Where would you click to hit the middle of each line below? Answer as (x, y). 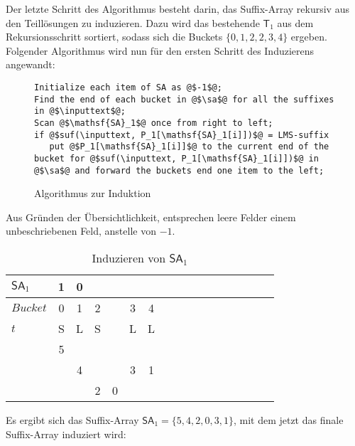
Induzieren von (129, 258)
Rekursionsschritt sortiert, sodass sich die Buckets (114, 37)
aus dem (295, 22)
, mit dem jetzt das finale (288, 420)
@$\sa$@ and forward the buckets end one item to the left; (179, 170)
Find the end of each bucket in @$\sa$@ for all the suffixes (184, 99)
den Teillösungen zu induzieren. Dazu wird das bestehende (133, 22)
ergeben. (309, 37)
